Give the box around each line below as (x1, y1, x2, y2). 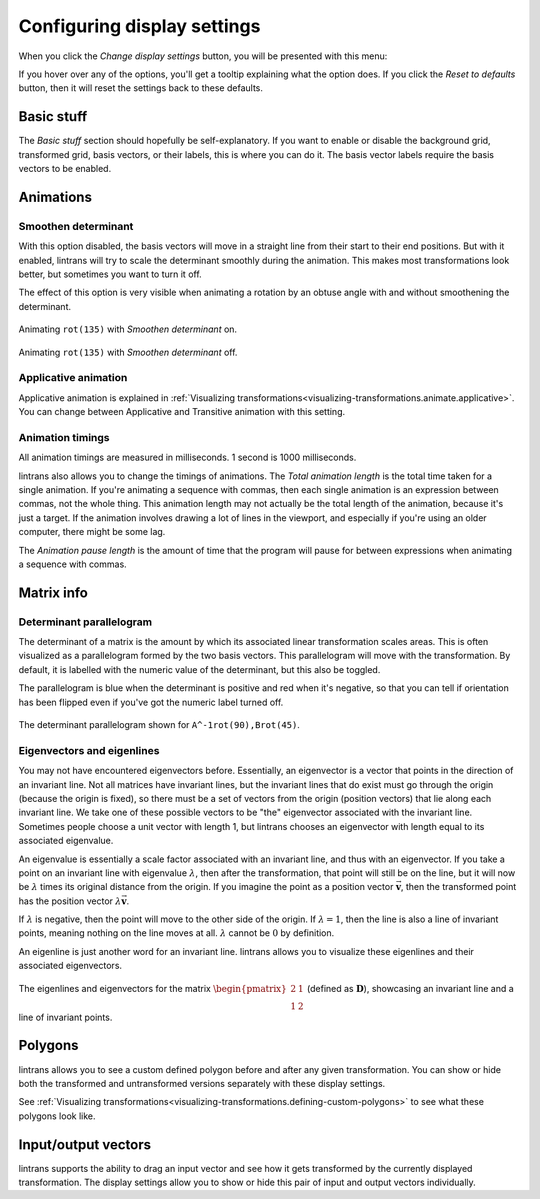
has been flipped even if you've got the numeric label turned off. (18, 696, 284, 708)
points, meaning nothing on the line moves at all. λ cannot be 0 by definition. (18, 927, 335, 939)
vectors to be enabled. (18, 163, 112, 175)
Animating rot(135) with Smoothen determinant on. (18, 323, 238, 335)
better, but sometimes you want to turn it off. (18, 268, 202, 280)
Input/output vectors (18, 1136, 152, 1153)
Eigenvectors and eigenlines (18, 743, 160, 757)
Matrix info (18, 584, 89, 601)
